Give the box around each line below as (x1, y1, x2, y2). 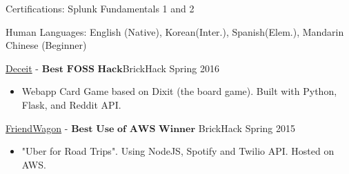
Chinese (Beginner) (6, 38, 87, 52)
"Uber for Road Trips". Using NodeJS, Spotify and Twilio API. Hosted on (21, 144, 335, 158)
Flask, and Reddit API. (21, 97, 121, 111)
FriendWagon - (6, 120, 68, 135)
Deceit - (6, 61, 39, 75)
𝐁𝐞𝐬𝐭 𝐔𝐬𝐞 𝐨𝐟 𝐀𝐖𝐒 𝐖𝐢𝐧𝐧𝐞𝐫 (71, 124, 196, 134)
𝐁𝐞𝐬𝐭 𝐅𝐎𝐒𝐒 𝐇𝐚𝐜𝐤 (41, 64, 123, 74)
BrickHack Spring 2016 (122, 61, 219, 75)
